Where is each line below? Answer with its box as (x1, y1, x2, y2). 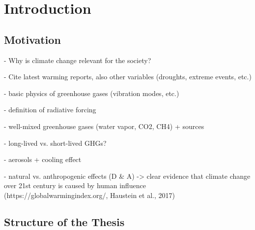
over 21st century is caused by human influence (4, 180, 146, 191)
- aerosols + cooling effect (4, 154, 82, 164)
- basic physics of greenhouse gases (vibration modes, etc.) (4, 88, 179, 98)
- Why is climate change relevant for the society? (4, 55, 151, 65)
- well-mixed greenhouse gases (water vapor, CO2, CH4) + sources (4, 121, 204, 131)
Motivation (4, 32, 61, 47)
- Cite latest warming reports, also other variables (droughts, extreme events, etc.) (4, 71, 252, 82)
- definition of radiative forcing (4, 104, 96, 115)
